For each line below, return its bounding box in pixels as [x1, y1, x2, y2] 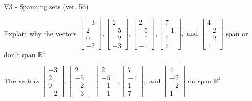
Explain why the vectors [4, 28, 77, 38]
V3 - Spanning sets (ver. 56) [4, 1, 89, 11]
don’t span [4, 49, 36, 59]
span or [226, 28, 248, 38]
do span [188, 75, 212, 85]
